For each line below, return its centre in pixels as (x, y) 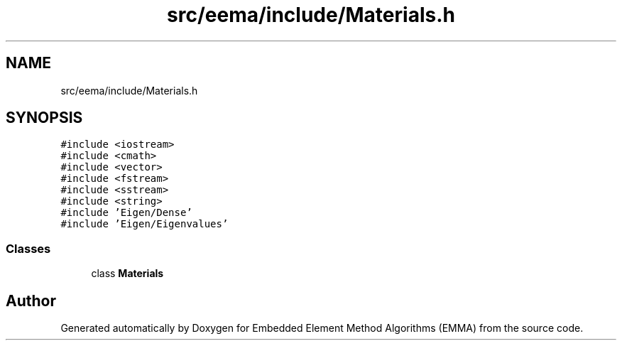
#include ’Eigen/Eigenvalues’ (144, 224)
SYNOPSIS (44, 118)
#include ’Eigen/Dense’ (126, 213)
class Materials (127, 274)
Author (31, 301)
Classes (28, 248)
